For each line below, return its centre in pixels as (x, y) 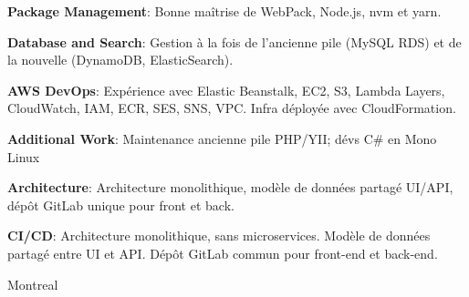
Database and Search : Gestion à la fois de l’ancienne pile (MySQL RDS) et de (234, 41)
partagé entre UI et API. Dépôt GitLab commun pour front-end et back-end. (223, 253)
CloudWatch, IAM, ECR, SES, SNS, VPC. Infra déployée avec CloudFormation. (232, 108)
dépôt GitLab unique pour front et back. (121, 205)
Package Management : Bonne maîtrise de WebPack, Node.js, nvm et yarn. (224, 11)
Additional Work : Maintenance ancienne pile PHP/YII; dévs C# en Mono (222, 138)
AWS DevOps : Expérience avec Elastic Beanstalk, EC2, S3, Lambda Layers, (226, 90)
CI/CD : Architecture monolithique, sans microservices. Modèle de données (219, 236)
